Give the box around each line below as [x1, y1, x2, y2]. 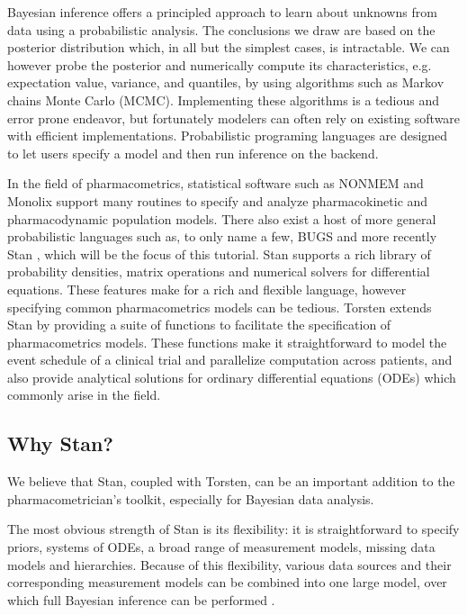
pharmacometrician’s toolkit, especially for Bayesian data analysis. [7, 489, 374, 508]
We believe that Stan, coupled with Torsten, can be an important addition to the [7, 472, 455, 491]
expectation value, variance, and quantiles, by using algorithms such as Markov [7, 73, 445, 92]
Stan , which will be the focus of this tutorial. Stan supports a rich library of [7, 244, 431, 263]
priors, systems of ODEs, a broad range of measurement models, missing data [7, 538, 436, 556]
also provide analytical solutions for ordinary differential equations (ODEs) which [7, 367, 456, 386]
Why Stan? [7, 430, 113, 457]
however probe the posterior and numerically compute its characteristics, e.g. [7, 55, 432, 74]
